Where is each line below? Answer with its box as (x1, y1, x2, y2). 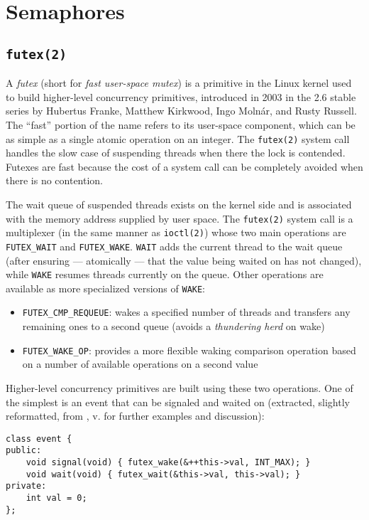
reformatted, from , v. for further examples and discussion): (6, 408, 265, 423)
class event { (6, 433, 72, 444)
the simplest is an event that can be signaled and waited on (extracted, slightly (6, 394, 350, 409)
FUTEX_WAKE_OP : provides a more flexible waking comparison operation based (22, 342, 356, 357)
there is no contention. (6, 173, 104, 188)
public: (6, 445, 42, 456)
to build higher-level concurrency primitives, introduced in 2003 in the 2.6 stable (6, 89, 356, 104)
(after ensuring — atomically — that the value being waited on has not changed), (6, 253, 362, 267)
